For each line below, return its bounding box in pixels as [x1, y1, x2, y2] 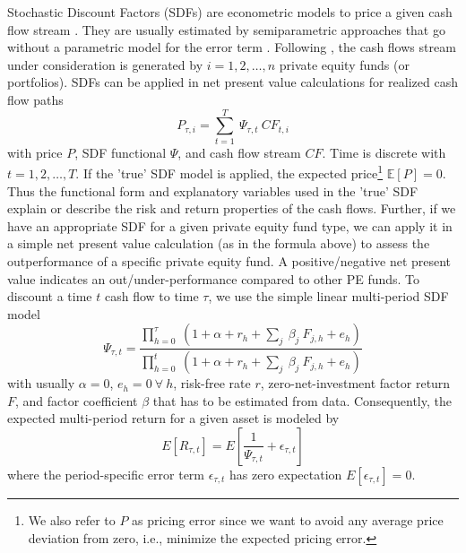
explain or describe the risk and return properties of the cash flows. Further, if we [7, 199, 456, 218]
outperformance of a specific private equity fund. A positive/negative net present [7, 251, 452, 270]
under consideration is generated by [7, 55, 203, 73]
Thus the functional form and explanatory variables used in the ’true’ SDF [7, 181, 419, 200]
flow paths [7, 90, 64, 108]
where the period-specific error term [7, 464, 205, 483]
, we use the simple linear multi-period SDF [208, 287, 449, 306]
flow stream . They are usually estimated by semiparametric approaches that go [7, 20, 445, 39]
